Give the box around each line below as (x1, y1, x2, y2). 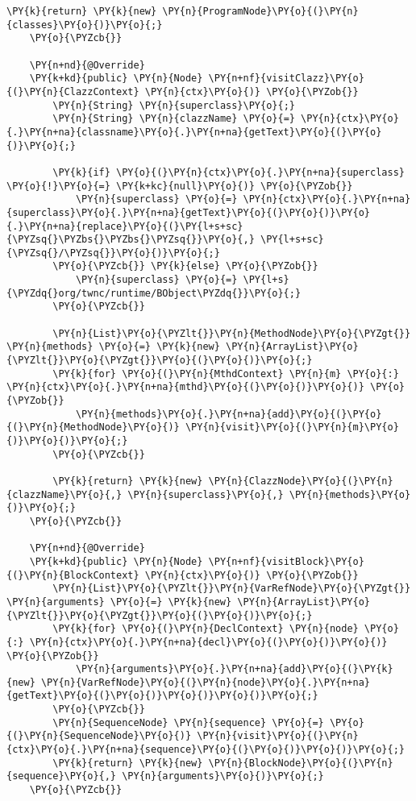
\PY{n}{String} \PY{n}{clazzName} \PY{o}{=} (52, 113, 295, 125)
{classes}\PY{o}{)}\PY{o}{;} (6, 19, 163, 31)
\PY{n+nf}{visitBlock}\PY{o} (208, 555, 364, 567)
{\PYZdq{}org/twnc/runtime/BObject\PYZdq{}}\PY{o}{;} (6, 287, 302, 299)
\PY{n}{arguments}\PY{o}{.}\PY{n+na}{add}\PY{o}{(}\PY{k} (75, 663, 393, 675)
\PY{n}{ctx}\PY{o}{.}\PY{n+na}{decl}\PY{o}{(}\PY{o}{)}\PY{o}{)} (29, 636, 388, 648)
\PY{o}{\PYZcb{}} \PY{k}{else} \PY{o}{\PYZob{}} (52, 260, 318, 272)
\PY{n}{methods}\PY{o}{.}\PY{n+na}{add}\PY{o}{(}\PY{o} (75, 408, 382, 420)
